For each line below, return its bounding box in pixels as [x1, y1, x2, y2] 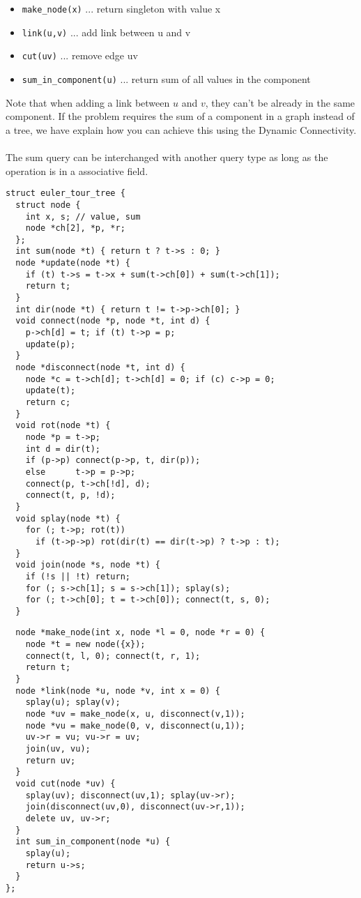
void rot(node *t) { [15, 420, 111, 431]
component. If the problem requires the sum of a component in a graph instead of [6, 109, 355, 123]
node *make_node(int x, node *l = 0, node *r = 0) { [15, 627, 266, 638]
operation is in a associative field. [6, 163, 148, 178]
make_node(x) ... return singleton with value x [22, 1, 221, 15]
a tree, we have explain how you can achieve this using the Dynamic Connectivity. [6, 122, 357, 137]
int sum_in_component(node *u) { [15, 837, 171, 847]
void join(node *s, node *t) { [15, 560, 160, 570]
